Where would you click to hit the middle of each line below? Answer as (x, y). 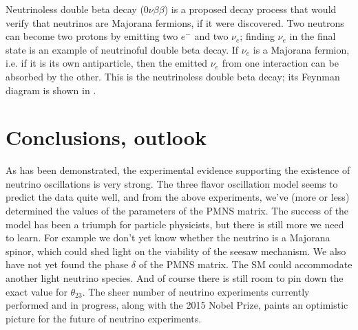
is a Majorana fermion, (301, 49)
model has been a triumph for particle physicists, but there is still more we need (175, 224)
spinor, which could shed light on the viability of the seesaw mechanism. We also (176, 251)
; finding (257, 36)
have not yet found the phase (67, 264)
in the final (313, 36)
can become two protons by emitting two (92, 36)
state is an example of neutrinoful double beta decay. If (122, 49)
